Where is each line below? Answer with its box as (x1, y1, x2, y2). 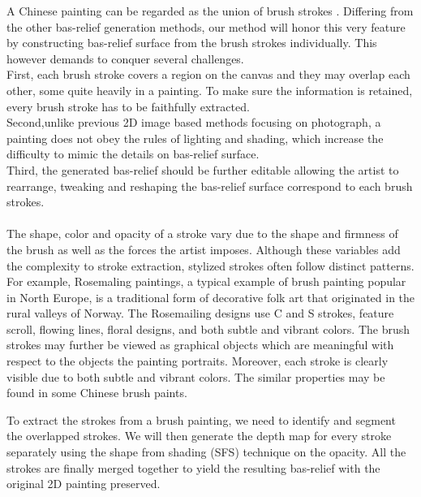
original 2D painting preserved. (6, 475, 161, 492)
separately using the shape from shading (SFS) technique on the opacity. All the (6, 443, 406, 460)
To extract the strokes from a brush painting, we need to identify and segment (6, 411, 396, 428)
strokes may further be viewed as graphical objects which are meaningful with (6, 336, 394, 353)
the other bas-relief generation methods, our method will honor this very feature (6, 18, 406, 35)
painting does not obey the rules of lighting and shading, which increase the (6, 129, 384, 146)
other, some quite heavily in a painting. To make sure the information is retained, (6, 81, 413, 98)
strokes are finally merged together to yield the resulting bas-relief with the (6, 459, 380, 476)
